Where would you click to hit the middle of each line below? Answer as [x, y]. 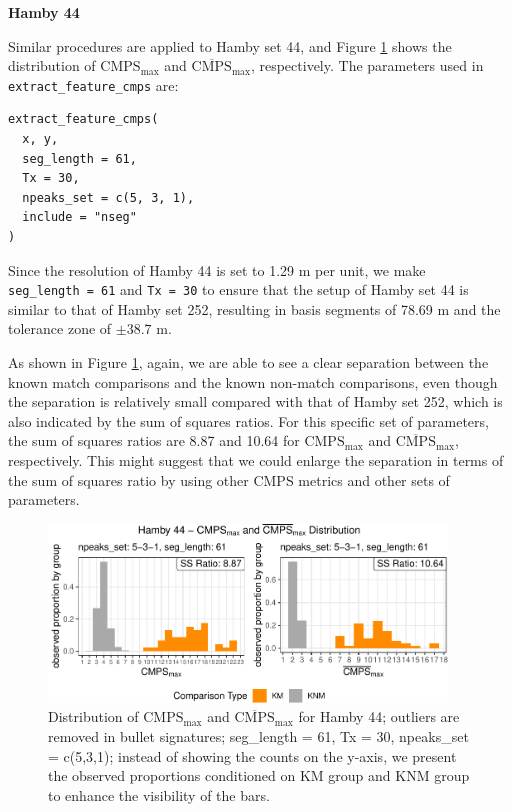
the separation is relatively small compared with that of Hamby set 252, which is [255, 401]
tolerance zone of [60, 328]
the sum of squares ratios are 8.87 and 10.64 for [154, 440]
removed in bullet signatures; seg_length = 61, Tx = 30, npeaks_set [258, 736]
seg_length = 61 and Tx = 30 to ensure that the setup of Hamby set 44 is [238, 289]
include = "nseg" [79, 217]
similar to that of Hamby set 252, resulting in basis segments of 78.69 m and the [254, 308]
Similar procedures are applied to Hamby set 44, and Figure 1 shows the [230, 45]
